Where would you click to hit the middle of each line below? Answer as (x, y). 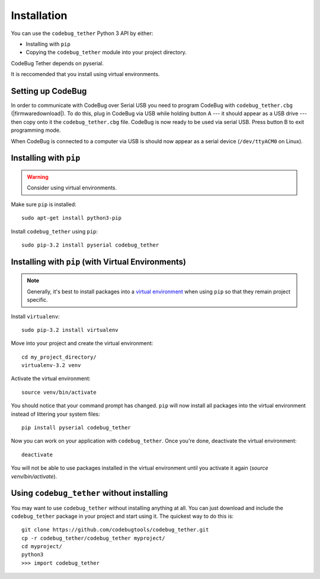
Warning (38, 177)
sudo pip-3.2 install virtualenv (70, 330)
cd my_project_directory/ (59, 357)
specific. (38, 300)
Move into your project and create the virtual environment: (82, 343)
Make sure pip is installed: (44, 204)
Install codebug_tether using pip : (54, 231)
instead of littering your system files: (55, 414)
